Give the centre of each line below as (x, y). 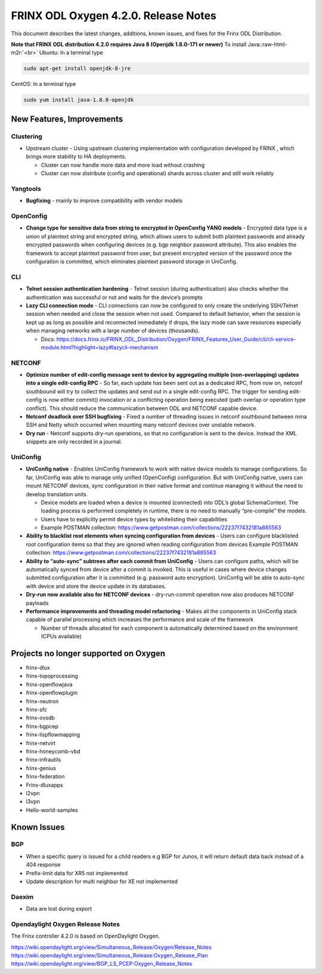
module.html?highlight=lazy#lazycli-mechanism (100, 347)
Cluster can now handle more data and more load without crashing (123, 165)
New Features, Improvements (67, 119)
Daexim (22, 897)
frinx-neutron (42, 701)
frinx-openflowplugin (52, 693)
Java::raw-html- (267, 44)
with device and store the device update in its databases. (96, 586)
